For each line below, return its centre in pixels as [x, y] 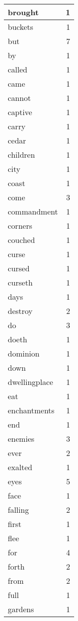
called [18, 69]
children [21, 155]
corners [20, 226]
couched [21, 240]
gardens [21, 609]
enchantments [31, 410]
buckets [21, 27]
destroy [20, 311]
